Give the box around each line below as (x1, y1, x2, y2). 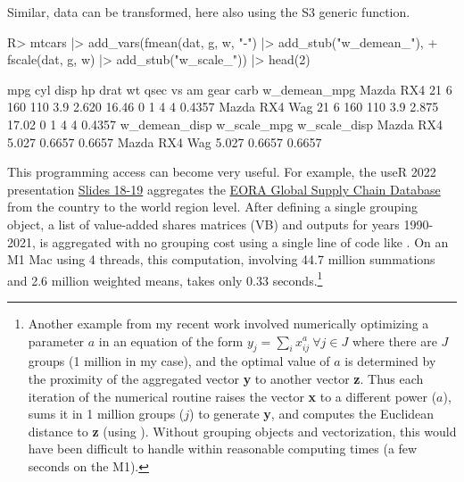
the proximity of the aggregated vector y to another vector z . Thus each (28, 369, 424, 387)
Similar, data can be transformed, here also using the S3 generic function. (7, 3, 410, 21)
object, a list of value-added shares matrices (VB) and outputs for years (7, 214, 400, 233)
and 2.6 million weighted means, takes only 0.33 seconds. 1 (7, 268, 323, 289)
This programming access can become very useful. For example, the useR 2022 (7, 162, 436, 181)
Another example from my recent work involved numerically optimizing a (28, 313, 429, 332)
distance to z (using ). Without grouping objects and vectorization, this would (28, 421, 457, 440)
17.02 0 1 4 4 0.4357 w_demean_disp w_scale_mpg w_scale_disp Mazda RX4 (7, 114, 443, 133)
